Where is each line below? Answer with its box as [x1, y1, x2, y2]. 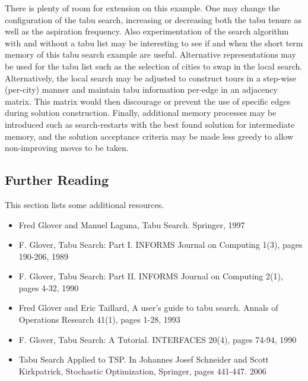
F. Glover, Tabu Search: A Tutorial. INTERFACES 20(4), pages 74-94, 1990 [18, 333, 297, 345]
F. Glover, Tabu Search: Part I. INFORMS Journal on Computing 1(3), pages [18, 238, 303, 251]
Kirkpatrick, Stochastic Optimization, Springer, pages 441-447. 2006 [18, 364, 266, 377]
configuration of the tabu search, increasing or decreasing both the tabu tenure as [5, 13, 301, 26]
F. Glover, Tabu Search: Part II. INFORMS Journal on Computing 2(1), [18, 270, 283, 282]
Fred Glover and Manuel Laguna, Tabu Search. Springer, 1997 [18, 218, 245, 231]
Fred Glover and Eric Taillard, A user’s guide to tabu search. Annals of [18, 301, 278, 314]
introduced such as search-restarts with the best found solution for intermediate [5, 118, 295, 130]
